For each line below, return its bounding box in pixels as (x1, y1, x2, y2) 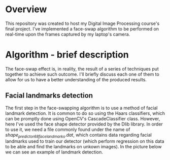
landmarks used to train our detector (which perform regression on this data (5, 138, 164, 144)
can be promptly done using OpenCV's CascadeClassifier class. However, (5, 115, 160, 121)
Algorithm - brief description (5, 49, 129, 60)
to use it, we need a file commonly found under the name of (5, 126, 130, 133)
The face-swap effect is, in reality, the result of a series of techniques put (5, 66, 159, 72)
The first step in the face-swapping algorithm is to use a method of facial (5, 105, 158, 111)
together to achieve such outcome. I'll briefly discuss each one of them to (5, 71, 160, 77)
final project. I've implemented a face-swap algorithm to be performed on (5, 25, 159, 31)
